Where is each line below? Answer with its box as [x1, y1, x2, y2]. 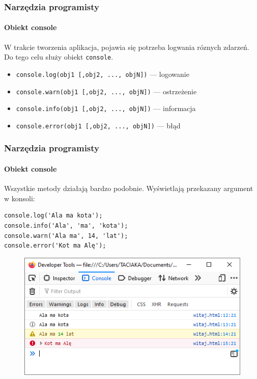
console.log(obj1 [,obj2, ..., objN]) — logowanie [16, 68, 189, 79]
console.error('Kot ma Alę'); [4, 242, 106, 250]
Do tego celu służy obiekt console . [4, 51, 113, 62]
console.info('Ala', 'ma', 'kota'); [4, 222, 128, 229]
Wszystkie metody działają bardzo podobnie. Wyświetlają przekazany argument [4, 183, 253, 194]
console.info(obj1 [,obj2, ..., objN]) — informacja [16, 103, 196, 114]
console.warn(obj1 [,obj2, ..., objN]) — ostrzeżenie [16, 86, 197, 96]
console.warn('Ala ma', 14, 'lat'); [4, 232, 128, 239]
